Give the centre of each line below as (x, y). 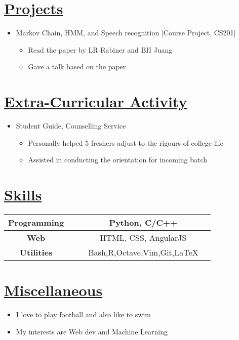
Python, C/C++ (143, 222)
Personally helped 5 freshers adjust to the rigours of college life (126, 142)
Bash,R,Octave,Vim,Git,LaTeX (143, 252)
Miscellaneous (53, 290)
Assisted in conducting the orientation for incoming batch (118, 160)
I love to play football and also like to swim (83, 314)
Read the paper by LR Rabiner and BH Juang (100, 49)
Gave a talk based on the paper (77, 67)
